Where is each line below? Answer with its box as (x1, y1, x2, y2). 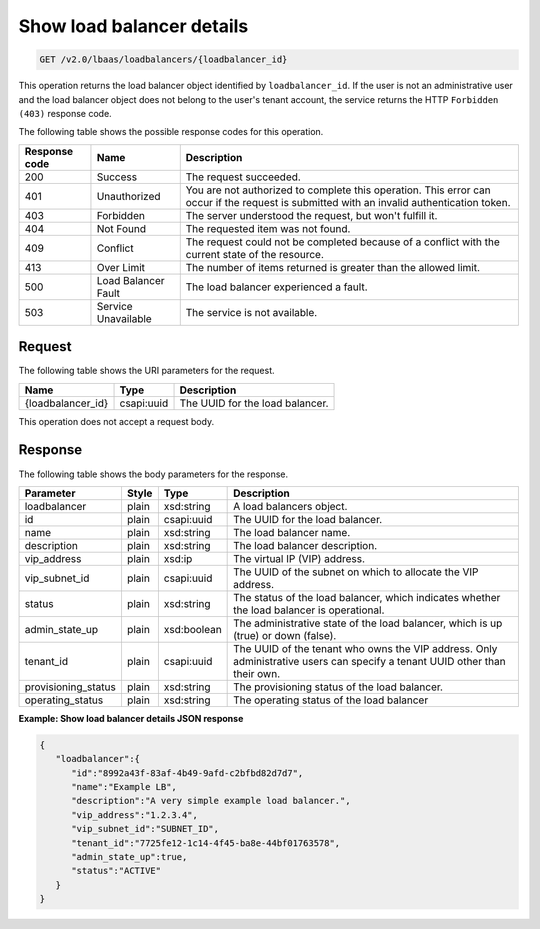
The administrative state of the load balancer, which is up (233, 616, 503, 630)
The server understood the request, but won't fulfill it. (185, 208, 438, 222)
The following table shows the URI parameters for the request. (18, 365, 275, 377)
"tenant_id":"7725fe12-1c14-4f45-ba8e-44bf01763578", (71, 837, 341, 849)
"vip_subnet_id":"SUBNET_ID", (71, 823, 220, 835)
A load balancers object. (233, 499, 348, 513)
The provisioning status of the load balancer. (233, 680, 444, 694)
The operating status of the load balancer (233, 693, 429, 707)
